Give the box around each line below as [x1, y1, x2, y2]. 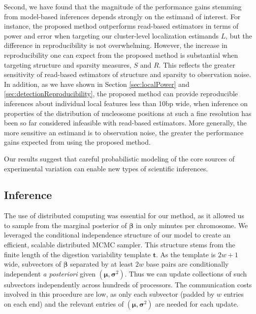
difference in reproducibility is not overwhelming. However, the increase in [4, 40, 227, 50]
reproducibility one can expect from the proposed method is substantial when [4, 49, 238, 60]
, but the [225, 30, 252, 40]
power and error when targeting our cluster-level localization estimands [4, 30, 219, 40]
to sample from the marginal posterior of [4, 220, 127, 230]
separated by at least [70, 259, 133, 269]
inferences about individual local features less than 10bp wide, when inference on [4, 98, 248, 108]
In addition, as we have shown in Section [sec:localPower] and [4, 78, 190, 89]
